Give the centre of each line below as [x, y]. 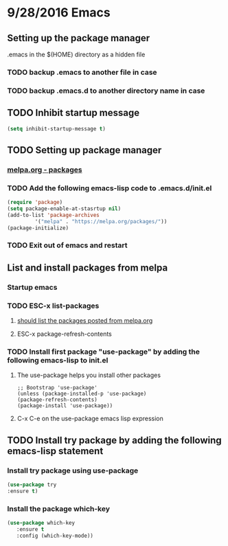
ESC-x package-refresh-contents [64, 334]
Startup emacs [32, 287]
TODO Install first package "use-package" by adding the [104, 352]
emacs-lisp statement [55, 451]
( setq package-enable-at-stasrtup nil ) [64, 209]
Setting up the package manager [79, 38]
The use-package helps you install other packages [89, 375]
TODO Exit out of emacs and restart [67, 245]
